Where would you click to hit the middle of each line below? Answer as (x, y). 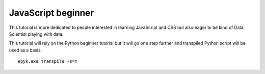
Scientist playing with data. (36, 34)
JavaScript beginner (52, 13)
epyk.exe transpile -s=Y (48, 62)
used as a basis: (26, 50)
